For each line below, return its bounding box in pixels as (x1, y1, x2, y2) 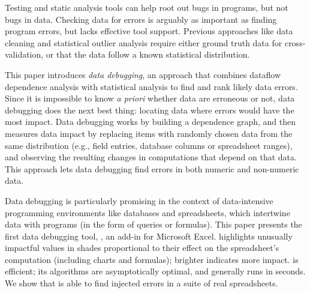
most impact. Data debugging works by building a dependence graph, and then (5, 115, 296, 128)
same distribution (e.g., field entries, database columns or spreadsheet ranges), (5, 139, 293, 151)
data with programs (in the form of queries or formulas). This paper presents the (5, 218, 302, 231)
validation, (5, 48, 44, 61)
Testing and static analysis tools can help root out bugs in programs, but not (5, 1, 288, 13)
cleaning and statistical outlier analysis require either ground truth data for (5, 36, 282, 49)
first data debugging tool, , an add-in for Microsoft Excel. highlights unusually (5, 229, 293, 242)
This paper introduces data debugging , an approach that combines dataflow (5, 68, 281, 80)
